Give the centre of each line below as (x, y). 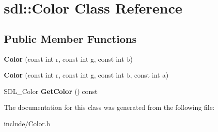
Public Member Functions (70, 38)
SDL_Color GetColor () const (51, 91)
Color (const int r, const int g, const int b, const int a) (86, 75)
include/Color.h (27, 123)
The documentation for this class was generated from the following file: (109, 107)
